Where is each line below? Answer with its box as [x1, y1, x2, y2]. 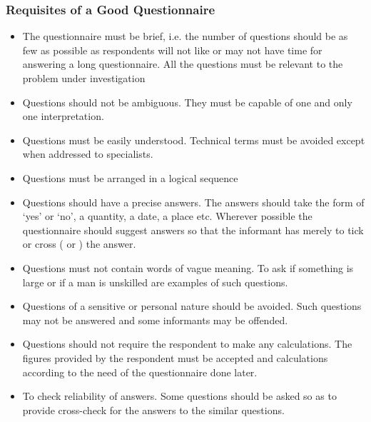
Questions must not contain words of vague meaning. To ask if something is [22, 260, 354, 275]
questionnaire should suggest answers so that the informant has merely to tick [22, 222, 364, 237]
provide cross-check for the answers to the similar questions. [22, 402, 285, 417]
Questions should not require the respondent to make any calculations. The [22, 336, 352, 351]
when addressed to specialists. [22, 146, 153, 161]
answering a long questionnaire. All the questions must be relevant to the [22, 56, 343, 71]
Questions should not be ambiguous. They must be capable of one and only [22, 94, 352, 109]
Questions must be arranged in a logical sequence [22, 170, 238, 185]
